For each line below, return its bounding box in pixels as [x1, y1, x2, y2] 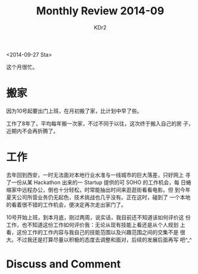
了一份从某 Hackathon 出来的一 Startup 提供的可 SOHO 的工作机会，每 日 [6, 179, 187, 186]
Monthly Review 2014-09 [36, 4, 165, 18]
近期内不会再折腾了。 [6, 127, 58, 135]
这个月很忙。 [6, 63, 38, 70]
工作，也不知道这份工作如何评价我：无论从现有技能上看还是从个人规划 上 [6, 221, 185, 228]
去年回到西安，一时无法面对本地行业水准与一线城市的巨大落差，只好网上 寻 [6, 171, 191, 178]
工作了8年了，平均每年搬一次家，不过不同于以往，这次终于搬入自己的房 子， [6, 120, 194, 127]
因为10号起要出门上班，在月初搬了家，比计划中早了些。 [6, 107, 143, 114]
